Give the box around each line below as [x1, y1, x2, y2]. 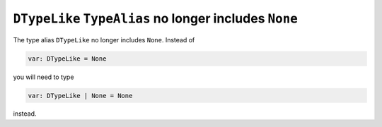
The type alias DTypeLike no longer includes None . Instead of [13, 35, 195, 44]
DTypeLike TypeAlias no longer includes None [13, 11, 299, 26]
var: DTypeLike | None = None [28, 92, 133, 99]
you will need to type [13, 73, 74, 81]
